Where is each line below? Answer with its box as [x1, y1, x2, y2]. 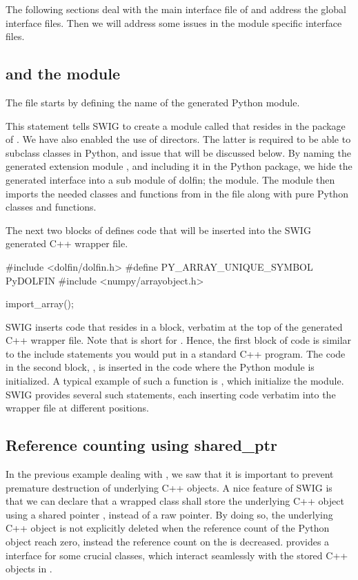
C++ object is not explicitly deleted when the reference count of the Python [6, 521, 330, 535]
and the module [6, 63, 121, 84]
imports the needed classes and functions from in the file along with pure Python [6, 186, 348, 200]
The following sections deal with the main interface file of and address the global [6, 2, 346, 16]
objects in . [6, 561, 52, 576]
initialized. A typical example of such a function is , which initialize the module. [6, 374, 344, 388]
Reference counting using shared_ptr [6, 434, 277, 456]
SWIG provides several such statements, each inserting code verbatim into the [6, 387, 336, 401]
